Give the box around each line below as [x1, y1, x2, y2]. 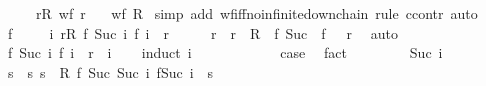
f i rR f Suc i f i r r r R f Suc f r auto [7, 22, 398, 43]
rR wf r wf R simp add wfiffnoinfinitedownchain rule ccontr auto [35, 3, 478, 23]
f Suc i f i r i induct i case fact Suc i [7, 42, 443, 63]
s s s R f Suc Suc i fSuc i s [7, 61, 214, 82]
